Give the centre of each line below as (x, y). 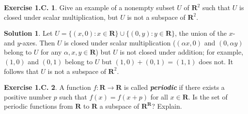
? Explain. (167, 106)
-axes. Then (38, 42)
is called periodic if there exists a (174, 87)
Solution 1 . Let (28, 33)
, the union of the (201, 33)
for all (159, 96)
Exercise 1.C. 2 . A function (47, 87)
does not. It (216, 61)
